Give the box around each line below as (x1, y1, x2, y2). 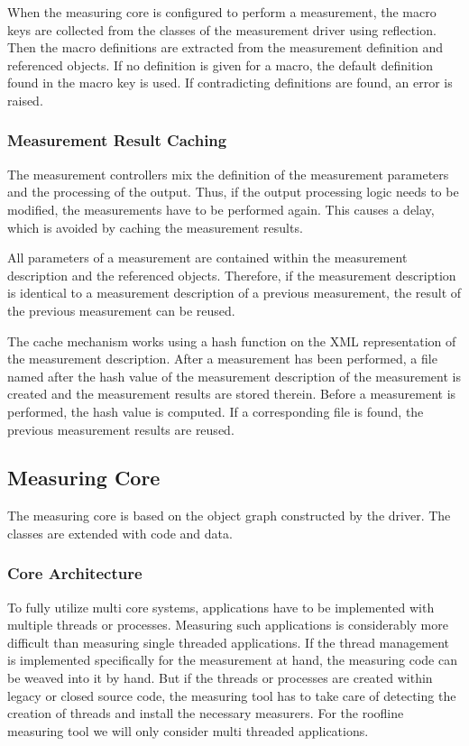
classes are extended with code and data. (7, 523, 233, 542)
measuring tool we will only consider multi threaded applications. (7, 721, 369, 740)
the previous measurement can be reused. (7, 300, 235, 319)
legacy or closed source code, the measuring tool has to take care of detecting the (7, 686, 456, 705)
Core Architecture (7, 562, 143, 585)
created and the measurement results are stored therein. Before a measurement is (7, 384, 456, 403)
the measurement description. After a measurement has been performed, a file (7, 349, 437, 368)
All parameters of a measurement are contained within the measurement (7, 248, 408, 267)
